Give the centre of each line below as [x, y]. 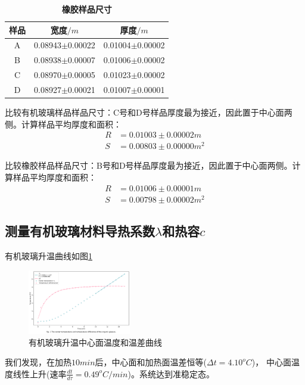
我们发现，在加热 [38, 362]
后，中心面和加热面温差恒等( [151, 362]
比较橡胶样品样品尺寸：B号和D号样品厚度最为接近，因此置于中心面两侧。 [149, 165]
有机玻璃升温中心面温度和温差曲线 [95, 342]
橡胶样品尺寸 [87, 9]
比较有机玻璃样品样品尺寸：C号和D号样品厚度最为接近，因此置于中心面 [144, 112]
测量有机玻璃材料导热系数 [80, 231]
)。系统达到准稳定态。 [171, 373]
